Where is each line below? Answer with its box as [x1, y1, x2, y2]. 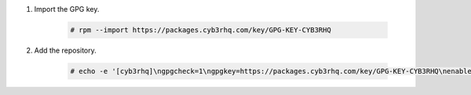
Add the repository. [34, 46, 97, 55]
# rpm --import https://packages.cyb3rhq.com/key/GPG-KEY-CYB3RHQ [70, 25, 331, 35]
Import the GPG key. [34, 5, 100, 13]
